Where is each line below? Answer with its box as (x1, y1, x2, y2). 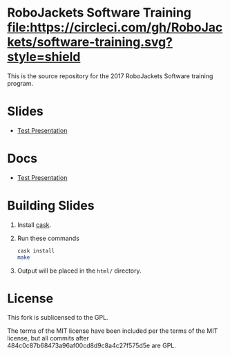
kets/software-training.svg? (7, 35, 173, 50)
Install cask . (17, 220, 52, 229)
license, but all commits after (7, 334, 90, 343)
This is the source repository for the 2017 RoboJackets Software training (7, 71, 213, 80)
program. (7, 79, 34, 87)
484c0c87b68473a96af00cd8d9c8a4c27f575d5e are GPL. (7, 341, 176, 350)
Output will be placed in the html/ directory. (17, 266, 142, 275)
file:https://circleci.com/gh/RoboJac (7, 19, 223, 35)
